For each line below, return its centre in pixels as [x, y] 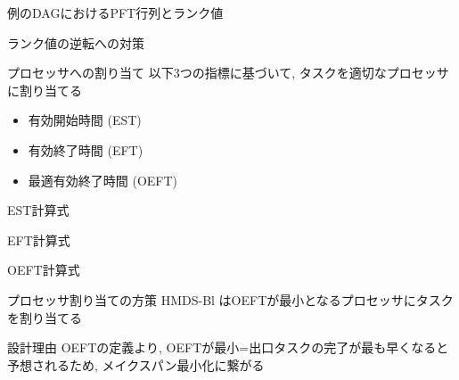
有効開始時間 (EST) [85, 120]
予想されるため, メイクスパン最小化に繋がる [136, 364]
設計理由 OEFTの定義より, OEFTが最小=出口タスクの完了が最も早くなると [228, 347]
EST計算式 [38, 210]
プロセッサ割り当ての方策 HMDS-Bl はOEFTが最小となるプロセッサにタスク [230, 299]
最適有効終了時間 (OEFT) [103, 180]
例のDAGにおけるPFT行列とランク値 [115, 12]
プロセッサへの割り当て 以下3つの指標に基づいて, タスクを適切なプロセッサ [228, 73]
